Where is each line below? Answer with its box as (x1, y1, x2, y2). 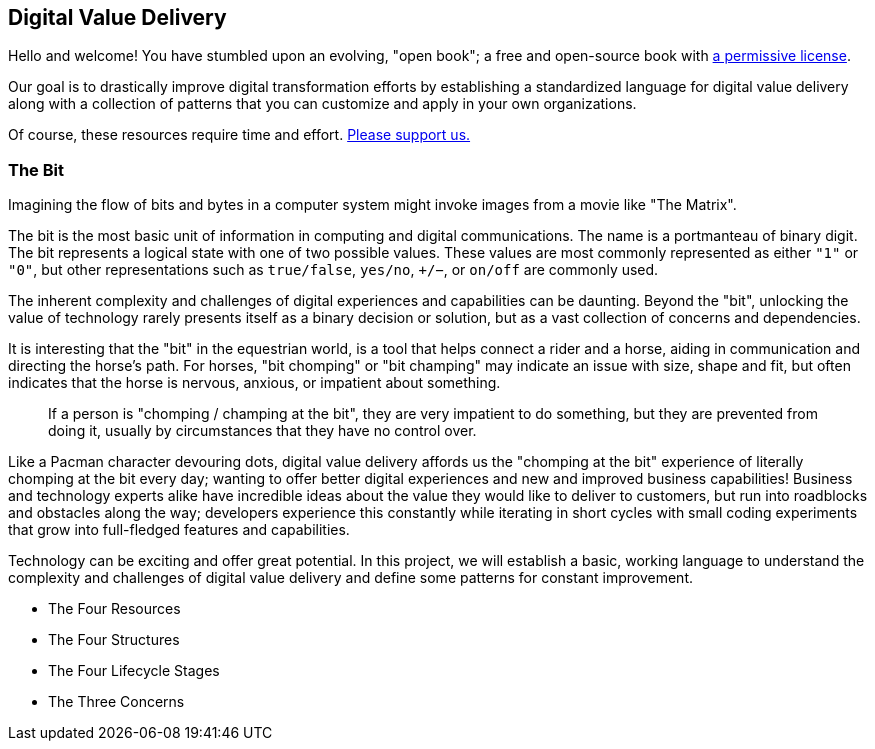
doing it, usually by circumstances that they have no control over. (48, 422, 477, 440)
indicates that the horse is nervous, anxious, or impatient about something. (8, 374, 501, 392)
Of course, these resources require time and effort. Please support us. (8, 126, 471, 144)
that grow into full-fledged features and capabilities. (8, 521, 350, 539)
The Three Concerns (48, 693, 185, 711)
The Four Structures (48, 631, 180, 649)
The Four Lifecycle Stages (48, 662, 220, 680)
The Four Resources (48, 600, 181, 618)
